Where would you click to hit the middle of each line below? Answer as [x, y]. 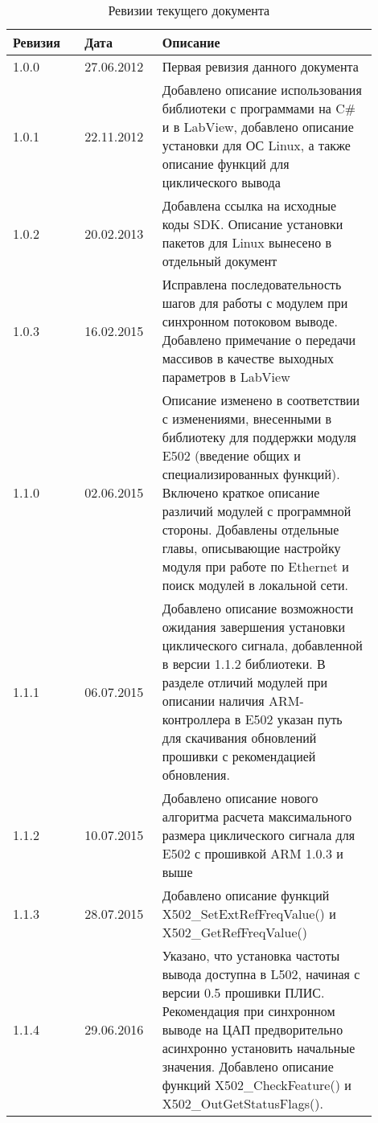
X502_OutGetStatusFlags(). [242, 1103]
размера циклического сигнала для [259, 835]
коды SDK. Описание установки [253, 224]
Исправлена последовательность [252, 284]
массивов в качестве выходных [248, 358]
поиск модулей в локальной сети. [255, 585]
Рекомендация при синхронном [249, 1011]
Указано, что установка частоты [251, 955]
